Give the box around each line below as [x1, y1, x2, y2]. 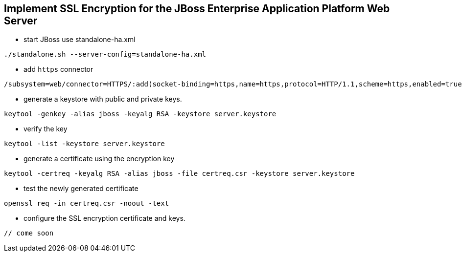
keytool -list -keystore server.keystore [4, 140, 165, 148]
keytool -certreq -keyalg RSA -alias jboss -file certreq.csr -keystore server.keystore [4, 170, 355, 178]
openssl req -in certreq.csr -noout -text [4, 199, 169, 208]
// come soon [4, 229, 54, 237]
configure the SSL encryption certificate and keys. [23, 214, 185, 223]
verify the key [23, 125, 68, 133]
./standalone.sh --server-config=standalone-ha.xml [4, 50, 207, 59]
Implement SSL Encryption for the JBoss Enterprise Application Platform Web [4, 2, 390, 15]
